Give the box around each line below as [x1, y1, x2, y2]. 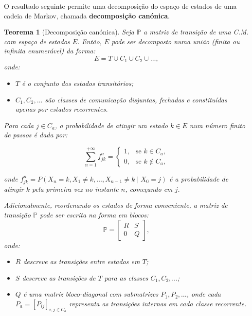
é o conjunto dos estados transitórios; [21, 78, 133, 88]
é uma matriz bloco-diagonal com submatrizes [23, 289, 159, 299]
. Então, [77, 36, 102, 46]
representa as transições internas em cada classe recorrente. [69, 298, 247, 308]
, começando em [125, 183, 173, 194]
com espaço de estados [4, 36, 70, 46]
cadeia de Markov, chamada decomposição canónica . [4, 10, 170, 20]
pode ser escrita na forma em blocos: [39, 209, 149, 219]
